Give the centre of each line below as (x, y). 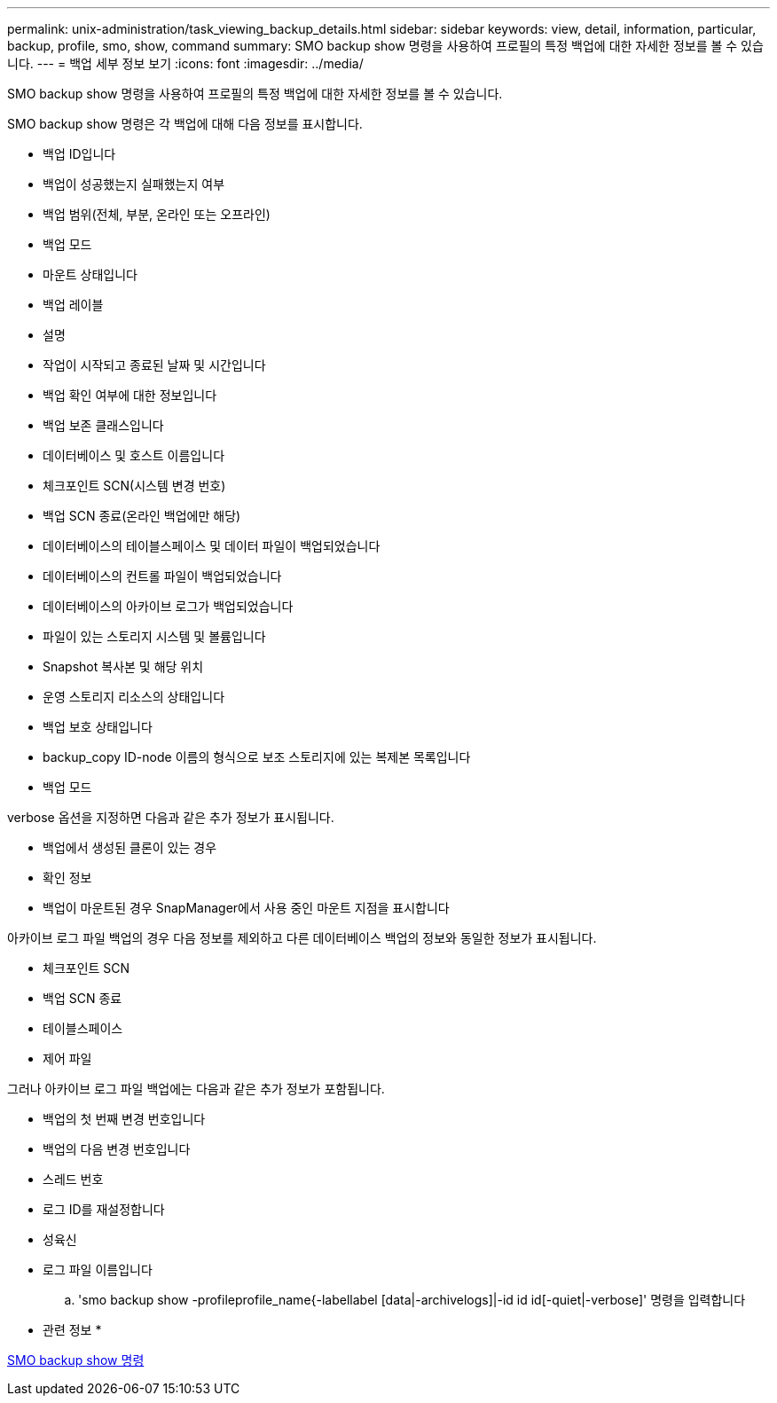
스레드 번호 (73, 1179)
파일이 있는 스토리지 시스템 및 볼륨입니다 (154, 636)
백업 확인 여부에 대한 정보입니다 (130, 395)
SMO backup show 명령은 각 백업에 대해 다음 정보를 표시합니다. (185, 124)
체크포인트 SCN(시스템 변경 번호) (134, 486)
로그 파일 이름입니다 (98, 1270)
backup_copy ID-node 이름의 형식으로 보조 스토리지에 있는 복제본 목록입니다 (257, 757)
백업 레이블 (73, 305)
